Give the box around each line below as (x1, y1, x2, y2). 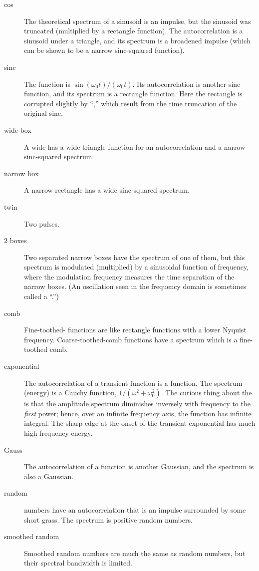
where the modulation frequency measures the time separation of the (24, 271, 235, 282)
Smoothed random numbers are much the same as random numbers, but (24, 548, 246, 558)
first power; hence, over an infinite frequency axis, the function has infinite (24, 408, 252, 418)
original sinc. (24, 108, 63, 118)
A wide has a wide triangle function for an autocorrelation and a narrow (24, 141, 246, 152)
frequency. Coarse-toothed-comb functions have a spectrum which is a (24, 334, 238, 344)
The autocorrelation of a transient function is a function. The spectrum (24, 377, 243, 388)
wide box (4, 124, 31, 135)
